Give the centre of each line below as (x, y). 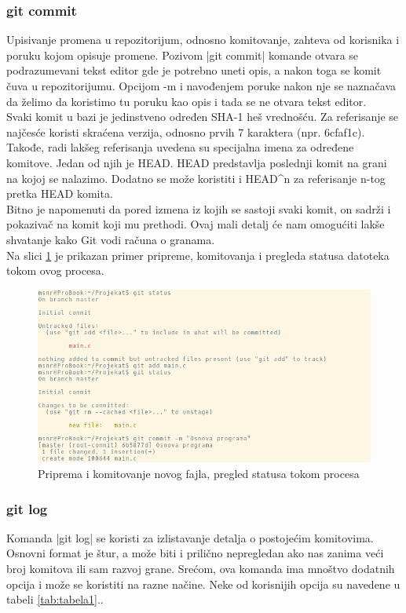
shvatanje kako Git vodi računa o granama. (111, 239)
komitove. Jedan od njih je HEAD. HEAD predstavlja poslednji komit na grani (197, 162)
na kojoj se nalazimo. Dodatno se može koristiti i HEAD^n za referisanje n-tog (196, 178)
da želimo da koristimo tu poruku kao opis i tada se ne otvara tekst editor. (187, 101)
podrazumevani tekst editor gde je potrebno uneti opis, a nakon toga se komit (194, 70)
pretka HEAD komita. (60, 193)
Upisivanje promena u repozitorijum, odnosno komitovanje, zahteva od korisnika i (203, 40)
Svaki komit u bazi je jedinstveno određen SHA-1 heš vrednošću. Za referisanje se (203, 117)
